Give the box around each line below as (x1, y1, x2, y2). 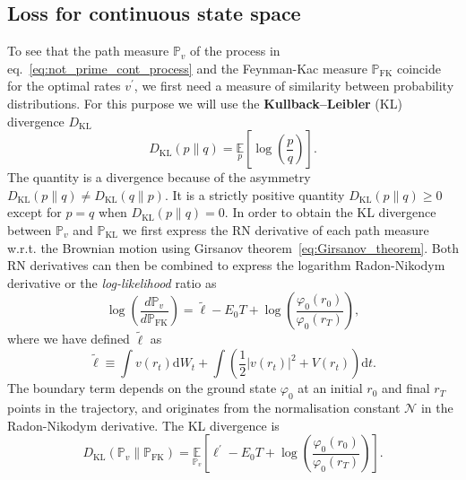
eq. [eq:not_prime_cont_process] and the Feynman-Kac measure (7, 58, 367, 77)
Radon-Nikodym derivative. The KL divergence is (7, 415, 280, 434)
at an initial (298, 379, 363, 397)
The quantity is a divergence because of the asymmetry (7, 168, 311, 187)
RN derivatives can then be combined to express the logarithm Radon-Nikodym (7, 256, 445, 275)
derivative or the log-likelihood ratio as (7, 273, 217, 292)
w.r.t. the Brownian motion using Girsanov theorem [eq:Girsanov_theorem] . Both (7, 238, 459, 257)
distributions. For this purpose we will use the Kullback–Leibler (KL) (7, 93, 402, 112)
